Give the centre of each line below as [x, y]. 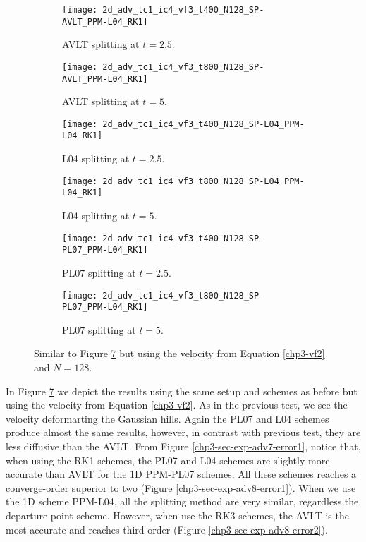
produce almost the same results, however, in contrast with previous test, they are [183, 432]
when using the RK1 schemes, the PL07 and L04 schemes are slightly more [168, 460]
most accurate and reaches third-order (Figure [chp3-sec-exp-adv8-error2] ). [167, 529]
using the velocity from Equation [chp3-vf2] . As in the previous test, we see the [177, 405]
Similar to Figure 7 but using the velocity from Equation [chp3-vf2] [179, 353]
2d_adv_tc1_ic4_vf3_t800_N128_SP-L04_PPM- [203, 181]
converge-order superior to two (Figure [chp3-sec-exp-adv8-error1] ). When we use [181, 487]
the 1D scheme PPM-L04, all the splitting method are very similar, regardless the [182, 501]
